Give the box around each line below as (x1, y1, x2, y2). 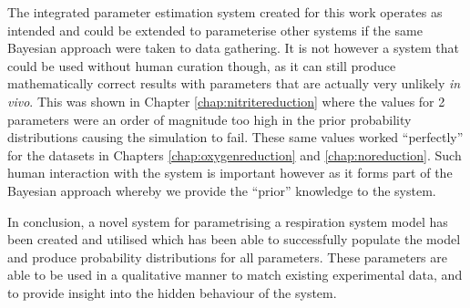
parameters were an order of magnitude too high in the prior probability (7, 109, 412, 128)
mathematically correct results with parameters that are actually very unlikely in (7, 74, 461, 93)
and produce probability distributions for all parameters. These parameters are (7, 247, 447, 266)
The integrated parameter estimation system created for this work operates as (7, 3, 443, 21)
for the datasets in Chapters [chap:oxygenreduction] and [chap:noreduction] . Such (7, 145, 462, 164)
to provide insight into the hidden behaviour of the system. (7, 282, 337, 302)
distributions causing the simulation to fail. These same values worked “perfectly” (7, 128, 464, 147)
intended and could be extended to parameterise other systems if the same (7, 20, 423, 39)
